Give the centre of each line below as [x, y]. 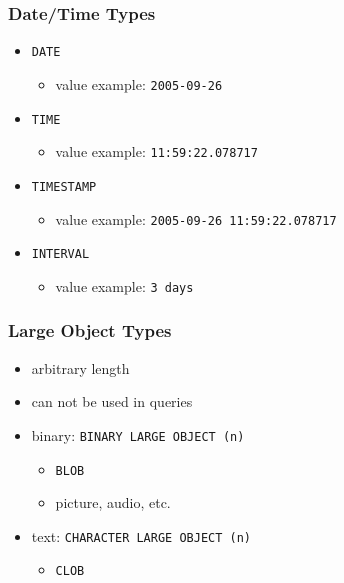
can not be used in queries [112, 401]
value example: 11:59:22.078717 [156, 151]
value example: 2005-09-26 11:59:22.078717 [196, 218]
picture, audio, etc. [113, 502]
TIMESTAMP [64, 186]
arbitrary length [80, 367]
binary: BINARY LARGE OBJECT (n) [138, 434]
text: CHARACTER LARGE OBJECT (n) [141, 535]
